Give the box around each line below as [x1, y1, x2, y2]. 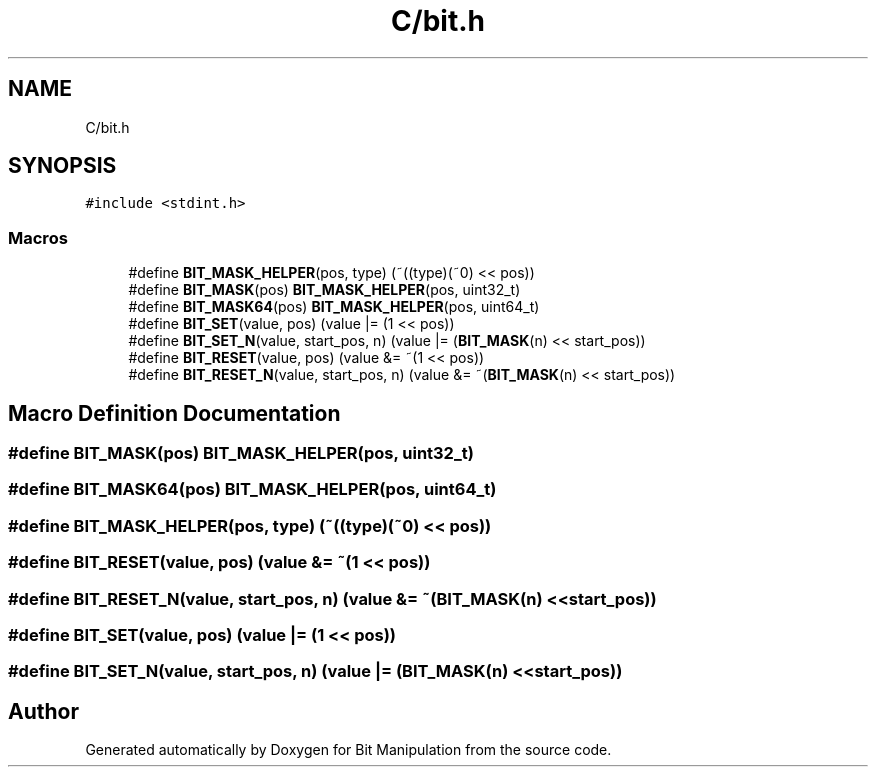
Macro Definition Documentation [8, 400, 341, 426]
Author [8, 698, 79, 724]
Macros [8, 227, 68, 248]
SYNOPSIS [8, 153, 117, 179]
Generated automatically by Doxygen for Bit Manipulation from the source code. [85, 741, 612, 759]
